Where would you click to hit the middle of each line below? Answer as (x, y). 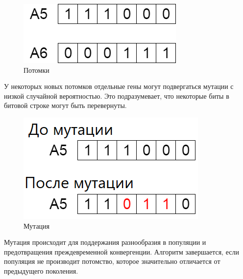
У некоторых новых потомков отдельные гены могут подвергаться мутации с (119, 86)
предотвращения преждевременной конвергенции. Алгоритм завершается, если (121, 251)
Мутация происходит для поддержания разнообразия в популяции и (105, 242)
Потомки (36, 70)
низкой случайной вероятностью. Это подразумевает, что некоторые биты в (117, 96)
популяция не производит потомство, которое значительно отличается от (112, 261)
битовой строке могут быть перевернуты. (65, 105)
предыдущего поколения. (41, 270)
